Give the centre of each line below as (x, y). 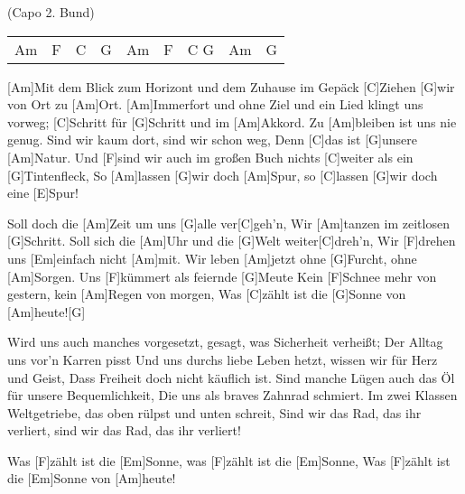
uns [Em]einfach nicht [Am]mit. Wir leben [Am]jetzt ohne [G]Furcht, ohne (212, 258)
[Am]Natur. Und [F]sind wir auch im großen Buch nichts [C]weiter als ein (210, 157)
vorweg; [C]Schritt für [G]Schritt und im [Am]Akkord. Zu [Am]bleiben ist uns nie (232, 121)
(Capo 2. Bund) (51, 12)
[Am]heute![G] (46, 311)
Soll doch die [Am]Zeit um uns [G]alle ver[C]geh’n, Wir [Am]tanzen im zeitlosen (228, 223)
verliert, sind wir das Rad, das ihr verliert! (124, 430)
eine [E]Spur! (43, 193)
